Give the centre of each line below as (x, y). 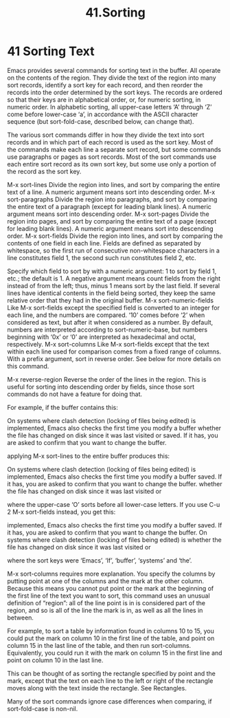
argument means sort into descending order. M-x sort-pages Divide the (108, 214)
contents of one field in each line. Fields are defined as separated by (104, 243)
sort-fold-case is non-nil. (43, 708)
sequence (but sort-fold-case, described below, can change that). (101, 121)
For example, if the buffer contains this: (62, 407)
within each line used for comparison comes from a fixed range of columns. (114, 351)
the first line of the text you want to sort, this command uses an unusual (109, 596)
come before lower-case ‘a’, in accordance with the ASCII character (103, 114)
